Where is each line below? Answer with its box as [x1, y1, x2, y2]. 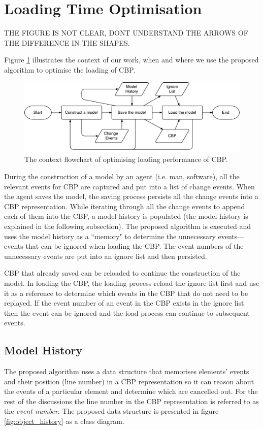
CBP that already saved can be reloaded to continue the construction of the [4, 268, 241, 278]
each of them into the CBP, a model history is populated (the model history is [4, 211, 248, 221]
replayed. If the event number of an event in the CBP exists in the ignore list [4, 297, 244, 308]
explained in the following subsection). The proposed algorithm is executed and [4, 220, 251, 231]
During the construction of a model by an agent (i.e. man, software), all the [4, 171, 240, 181]
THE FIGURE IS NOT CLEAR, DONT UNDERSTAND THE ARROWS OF [4, 27, 248, 38]
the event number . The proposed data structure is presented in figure [4, 406, 219, 416]
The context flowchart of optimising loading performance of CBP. [24, 154, 228, 164]
